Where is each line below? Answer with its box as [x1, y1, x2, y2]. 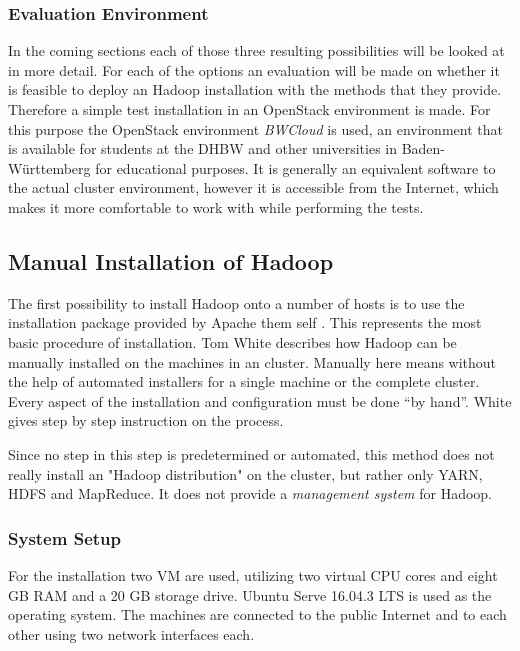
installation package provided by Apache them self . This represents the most [8, 312, 482, 333]
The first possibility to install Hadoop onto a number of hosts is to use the [8, 292, 465, 313]
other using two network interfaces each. [8, 623, 255, 644]
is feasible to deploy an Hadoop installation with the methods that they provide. [8, 79, 502, 100]
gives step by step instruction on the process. [8, 410, 284, 431]
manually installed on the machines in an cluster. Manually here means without [8, 351, 497, 372]
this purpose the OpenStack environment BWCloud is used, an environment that [8, 118, 503, 139]
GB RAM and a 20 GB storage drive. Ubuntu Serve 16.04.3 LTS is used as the [8, 584, 492, 605]
